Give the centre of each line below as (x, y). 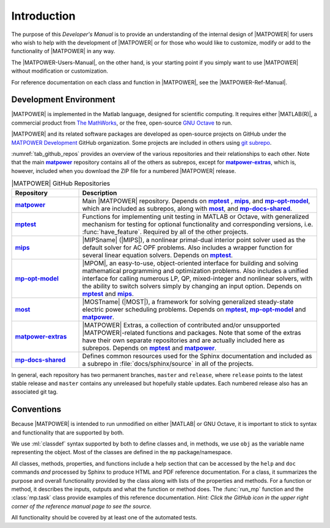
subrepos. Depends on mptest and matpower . (149, 348)
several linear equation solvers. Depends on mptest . (158, 255)
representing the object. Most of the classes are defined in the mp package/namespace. (122, 452)
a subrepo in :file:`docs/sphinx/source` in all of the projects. (168, 364)
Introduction (43, 16)
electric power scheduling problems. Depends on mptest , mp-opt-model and (194, 309)
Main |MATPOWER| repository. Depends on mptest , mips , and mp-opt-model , (196, 200)
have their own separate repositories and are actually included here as (183, 340)
